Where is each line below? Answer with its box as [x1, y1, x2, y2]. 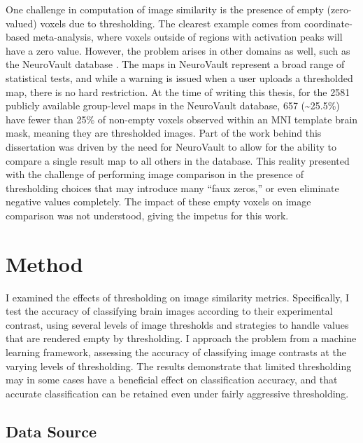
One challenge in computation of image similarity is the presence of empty [6, 2, 324, 16]
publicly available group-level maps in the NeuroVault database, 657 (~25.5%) [6, 98, 340, 113]
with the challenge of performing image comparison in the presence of [6, 167, 304, 182]
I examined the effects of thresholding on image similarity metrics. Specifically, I [6, 289, 350, 304]
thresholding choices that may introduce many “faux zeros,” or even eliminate [6, 180, 339, 195]
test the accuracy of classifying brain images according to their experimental [6, 304, 333, 318]
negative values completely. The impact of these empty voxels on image [6, 194, 311, 209]
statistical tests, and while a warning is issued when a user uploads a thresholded [6, 70, 353, 85]
